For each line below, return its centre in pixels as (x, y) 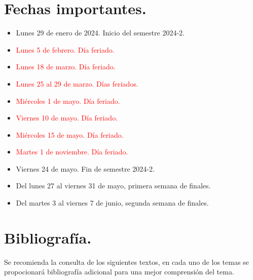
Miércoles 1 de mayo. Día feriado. (68, 101)
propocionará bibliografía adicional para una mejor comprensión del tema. (119, 272)
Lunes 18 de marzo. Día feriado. (66, 67)
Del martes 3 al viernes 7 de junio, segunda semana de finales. (112, 203)
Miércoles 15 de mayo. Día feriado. (70, 134)
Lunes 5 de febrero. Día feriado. (65, 49)
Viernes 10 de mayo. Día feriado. (67, 118)
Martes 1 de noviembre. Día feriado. (72, 152)
